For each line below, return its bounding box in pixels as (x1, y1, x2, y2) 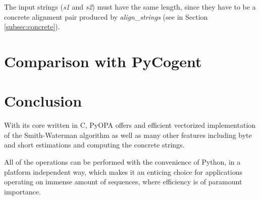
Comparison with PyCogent (4, 51, 202, 71)
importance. (4, 186, 41, 196)
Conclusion (4, 90, 82, 111)
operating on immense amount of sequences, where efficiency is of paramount (4, 176, 242, 187)
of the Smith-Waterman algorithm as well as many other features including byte (4, 129, 252, 140)
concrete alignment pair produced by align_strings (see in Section (4, 11, 208, 22)
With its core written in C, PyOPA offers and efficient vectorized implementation (4, 120, 256, 130)
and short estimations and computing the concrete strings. (4, 139, 185, 150)
